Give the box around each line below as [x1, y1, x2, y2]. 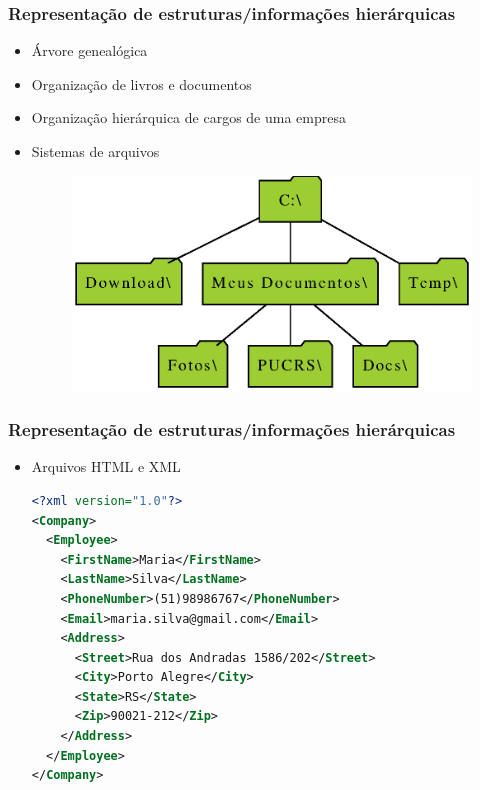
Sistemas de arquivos [31, 141, 160, 161]
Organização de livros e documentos [31, 73, 252, 94]
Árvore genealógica [31, 40, 148, 61]
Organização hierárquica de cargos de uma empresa [31, 107, 346, 128]
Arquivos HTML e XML [31, 456, 181, 477]
